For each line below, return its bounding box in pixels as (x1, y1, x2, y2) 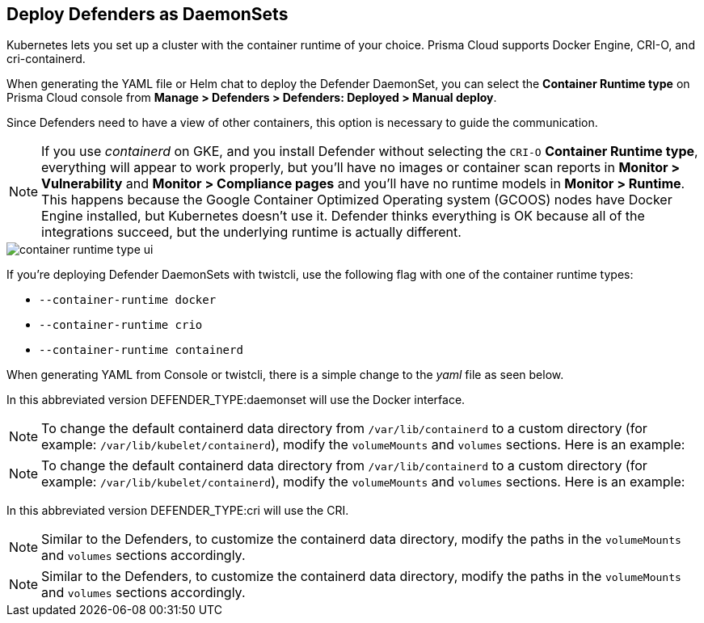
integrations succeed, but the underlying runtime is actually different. (41, 224, 462, 241)
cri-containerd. (6, 52, 86, 66)
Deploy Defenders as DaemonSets (6, 4, 289, 24)
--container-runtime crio (39, 318, 203, 332)
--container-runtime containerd (39, 343, 243, 357)
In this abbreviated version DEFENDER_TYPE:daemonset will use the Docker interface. (6, 393, 466, 407)
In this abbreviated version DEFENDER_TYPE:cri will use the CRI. (6, 503, 349, 518)
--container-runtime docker (39, 293, 217, 307)
